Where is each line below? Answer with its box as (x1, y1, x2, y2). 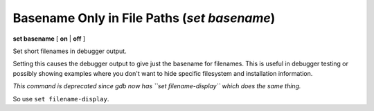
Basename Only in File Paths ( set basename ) (12, 10, 276, 26)
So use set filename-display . (12, 94, 109, 103)
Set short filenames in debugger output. (12, 47, 127, 55)
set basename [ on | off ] (12, 34, 86, 43)
